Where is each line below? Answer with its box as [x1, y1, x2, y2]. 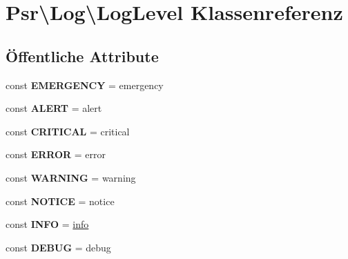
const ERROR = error [6, 147, 106, 162]
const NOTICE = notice [6, 193, 115, 208]
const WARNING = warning [6, 170, 136, 184]
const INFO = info [6, 217, 89, 231]
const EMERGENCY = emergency [6, 77, 164, 92]
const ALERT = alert [6, 101, 102, 115]
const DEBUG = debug [6, 240, 111, 254]
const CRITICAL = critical [6, 124, 130, 138]
